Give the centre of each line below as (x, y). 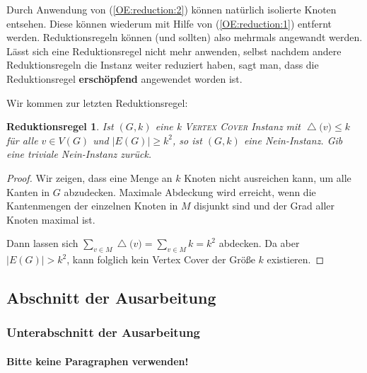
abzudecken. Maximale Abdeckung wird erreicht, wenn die (190, 191)
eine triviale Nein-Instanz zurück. (79, 154)
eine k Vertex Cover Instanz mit (228, 126)
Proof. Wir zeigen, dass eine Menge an (89, 177)
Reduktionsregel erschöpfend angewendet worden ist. (124, 78)
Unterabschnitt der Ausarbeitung (103, 332)
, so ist (187, 140)
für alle (22, 140)
